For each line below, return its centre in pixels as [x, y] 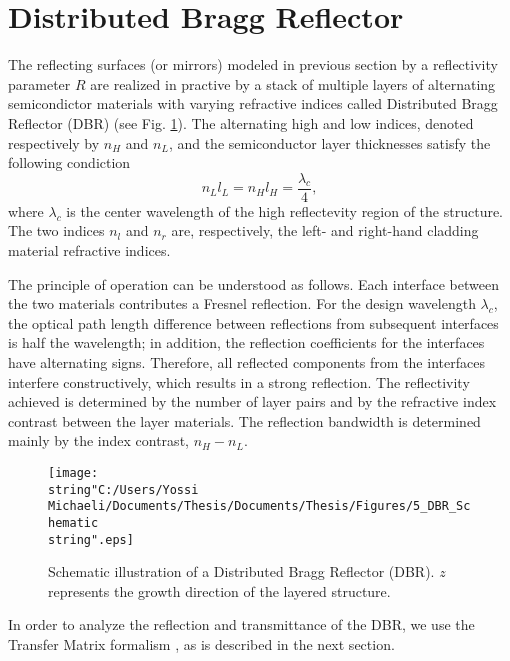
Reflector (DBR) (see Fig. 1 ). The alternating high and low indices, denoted [241, 122]
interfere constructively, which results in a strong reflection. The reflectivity [239, 381]
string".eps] [91, 539]
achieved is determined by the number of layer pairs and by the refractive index [252, 401]
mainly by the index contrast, [98, 440]
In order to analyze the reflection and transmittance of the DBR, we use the [241, 624]
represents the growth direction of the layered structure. [219, 590]
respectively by [54, 142]
